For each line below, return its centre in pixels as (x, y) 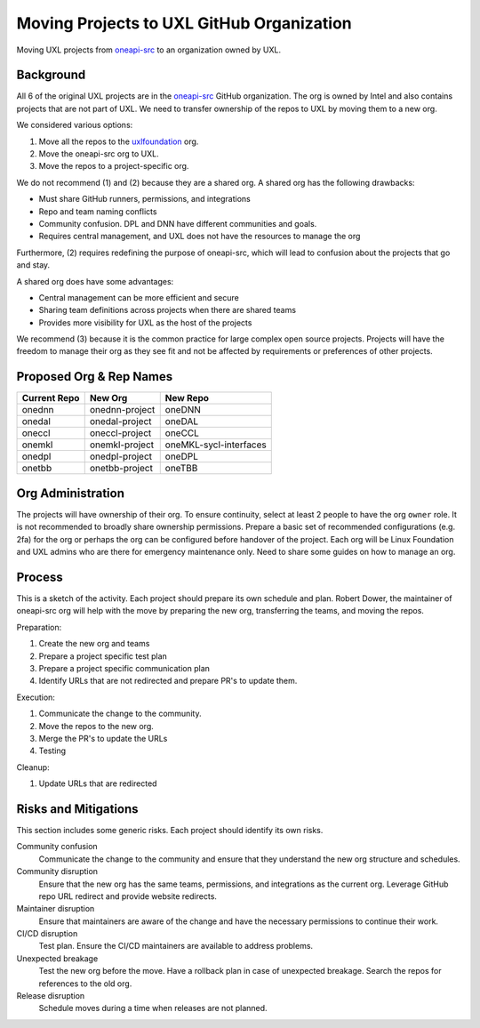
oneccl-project (120, 433)
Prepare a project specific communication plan (124, 668)
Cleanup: (33, 767)
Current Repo (51, 398)
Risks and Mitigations (77, 809)
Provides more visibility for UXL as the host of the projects (145, 322)
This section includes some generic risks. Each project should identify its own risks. (170, 830)
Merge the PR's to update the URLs (103, 738)
